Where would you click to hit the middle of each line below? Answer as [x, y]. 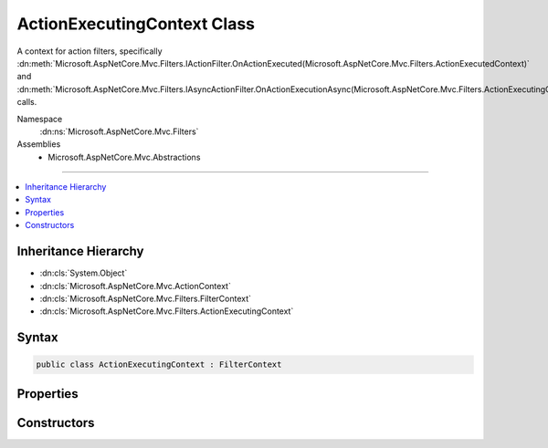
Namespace [40, 119]
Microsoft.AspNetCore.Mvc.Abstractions [124, 157]
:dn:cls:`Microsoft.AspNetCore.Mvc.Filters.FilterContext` [145, 298]
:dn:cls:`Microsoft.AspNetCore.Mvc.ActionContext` [136, 286]
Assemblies [39, 144]
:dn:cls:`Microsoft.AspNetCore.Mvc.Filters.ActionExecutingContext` [167, 311]
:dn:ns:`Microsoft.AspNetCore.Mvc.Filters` [119, 131]
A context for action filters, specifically [90, 51]
